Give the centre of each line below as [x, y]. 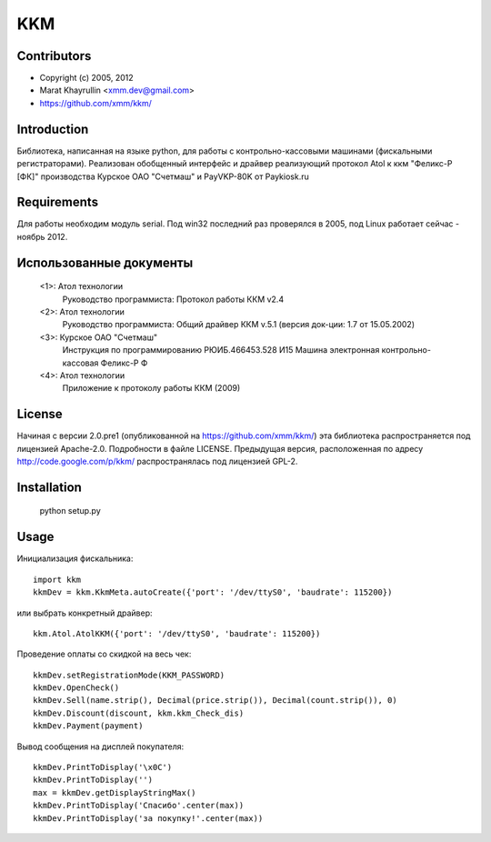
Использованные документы [105, 262]
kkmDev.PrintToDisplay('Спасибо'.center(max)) [139, 806]
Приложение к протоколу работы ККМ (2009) [151, 388]
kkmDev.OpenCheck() [76, 688]
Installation [49, 487]
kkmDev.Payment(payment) [88, 726]
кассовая [80, 363]
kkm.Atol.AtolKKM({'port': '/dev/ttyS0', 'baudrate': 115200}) [177, 633]
